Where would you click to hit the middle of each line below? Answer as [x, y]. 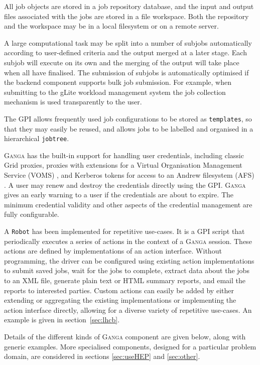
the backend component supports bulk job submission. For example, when [118, 82]
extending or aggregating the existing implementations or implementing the [120, 300]
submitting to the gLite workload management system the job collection [115, 92]
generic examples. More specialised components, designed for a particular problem [130, 346]
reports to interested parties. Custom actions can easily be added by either [119, 290]
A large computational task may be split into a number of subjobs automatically [128, 42]
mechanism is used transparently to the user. [73, 102]
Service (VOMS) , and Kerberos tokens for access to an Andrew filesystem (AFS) [129, 175]
